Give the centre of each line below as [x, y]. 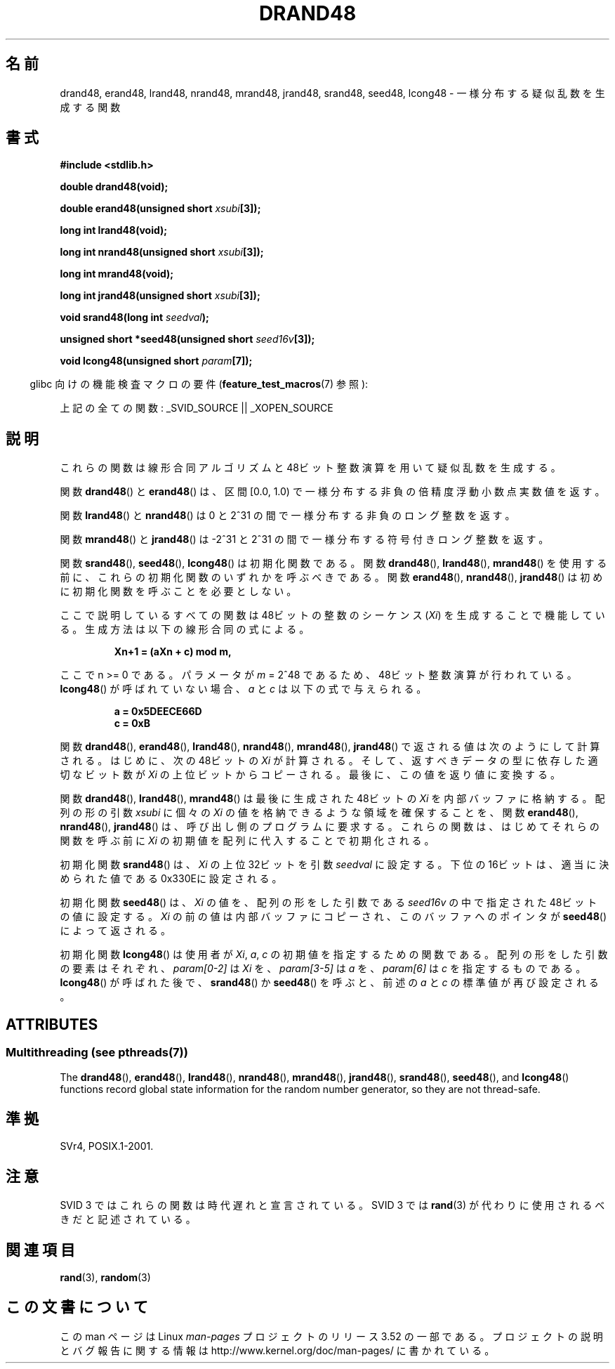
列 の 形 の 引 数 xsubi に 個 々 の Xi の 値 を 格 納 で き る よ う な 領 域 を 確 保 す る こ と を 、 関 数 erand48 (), [319, 813]
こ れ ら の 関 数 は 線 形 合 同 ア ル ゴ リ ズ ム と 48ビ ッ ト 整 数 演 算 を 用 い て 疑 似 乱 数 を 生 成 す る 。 [310, 468]
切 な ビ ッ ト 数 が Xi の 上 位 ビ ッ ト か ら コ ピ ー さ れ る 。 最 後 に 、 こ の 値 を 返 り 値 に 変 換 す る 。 [310, 775]
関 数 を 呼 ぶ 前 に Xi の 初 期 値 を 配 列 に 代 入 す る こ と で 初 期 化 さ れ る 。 [247, 841]
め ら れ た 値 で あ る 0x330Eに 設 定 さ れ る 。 [171, 879]
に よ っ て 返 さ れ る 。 [115, 931]
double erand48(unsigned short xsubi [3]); [160, 209]
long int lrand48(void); [114, 230]
